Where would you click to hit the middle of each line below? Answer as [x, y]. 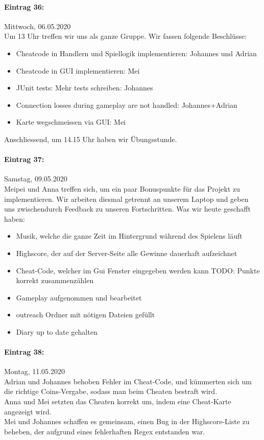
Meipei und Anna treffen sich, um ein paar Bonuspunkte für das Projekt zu [122, 188]
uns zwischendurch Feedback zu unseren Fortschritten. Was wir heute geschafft [127, 209]
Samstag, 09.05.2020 [36, 179]
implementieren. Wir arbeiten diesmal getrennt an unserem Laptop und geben [126, 199]
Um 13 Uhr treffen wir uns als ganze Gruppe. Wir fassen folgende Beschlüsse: [126, 36]
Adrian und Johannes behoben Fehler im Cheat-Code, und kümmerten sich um [128, 381]
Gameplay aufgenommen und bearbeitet [79, 297]
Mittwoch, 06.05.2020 [38, 26]
